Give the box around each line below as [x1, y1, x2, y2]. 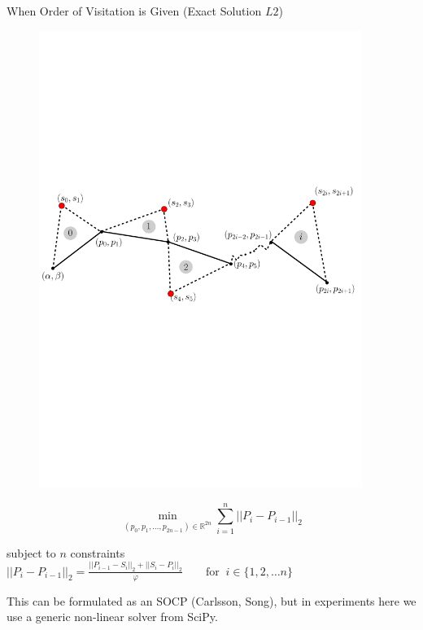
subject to [7, 544, 56, 561]
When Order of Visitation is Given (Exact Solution [7, 2, 262, 19]
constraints [70, 544, 125, 561]
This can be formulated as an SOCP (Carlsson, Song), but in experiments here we [7, 592, 416, 609]
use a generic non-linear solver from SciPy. [7, 608, 218, 625]
